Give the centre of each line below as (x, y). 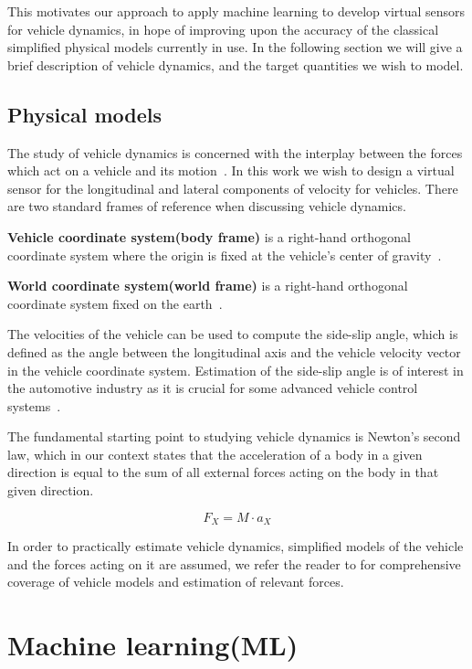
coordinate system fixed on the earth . (115, 303)
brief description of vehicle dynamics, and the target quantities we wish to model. (236, 64)
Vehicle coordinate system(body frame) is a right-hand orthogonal (209, 236)
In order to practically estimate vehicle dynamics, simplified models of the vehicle (236, 546)
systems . (34, 405)
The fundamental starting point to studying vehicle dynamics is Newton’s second (234, 436)
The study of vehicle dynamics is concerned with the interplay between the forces (235, 152)
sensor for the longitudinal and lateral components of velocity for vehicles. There (233, 188)
